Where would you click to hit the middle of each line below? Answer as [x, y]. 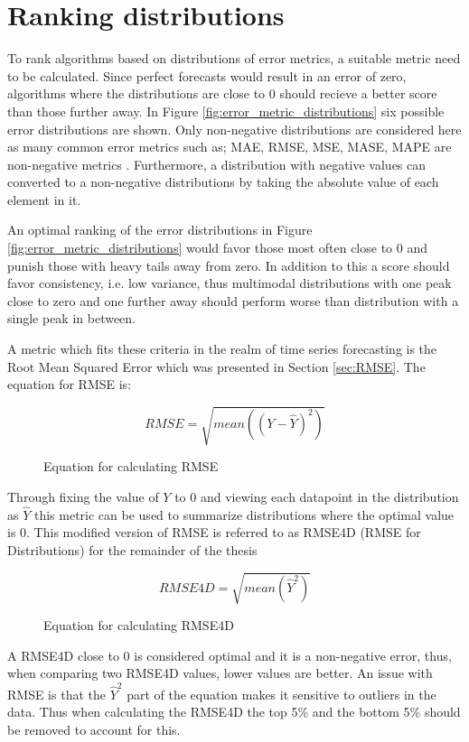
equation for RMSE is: [70, 384]
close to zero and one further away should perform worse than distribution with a [233, 300]
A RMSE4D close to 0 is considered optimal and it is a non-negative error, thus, [230, 655]
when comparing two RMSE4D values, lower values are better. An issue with [220, 673]
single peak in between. [72, 318]
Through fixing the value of [83, 496]
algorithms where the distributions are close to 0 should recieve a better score [222, 93]
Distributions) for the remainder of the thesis [132, 549]
